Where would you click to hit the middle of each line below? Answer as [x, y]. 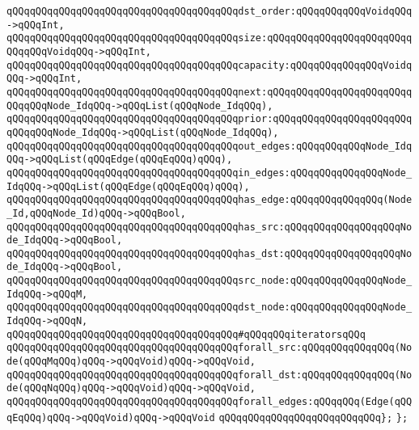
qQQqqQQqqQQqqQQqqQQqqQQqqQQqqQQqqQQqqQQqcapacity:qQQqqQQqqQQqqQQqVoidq [209, 65]
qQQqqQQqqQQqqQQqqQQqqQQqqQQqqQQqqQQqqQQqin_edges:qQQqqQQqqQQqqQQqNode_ [209, 173]
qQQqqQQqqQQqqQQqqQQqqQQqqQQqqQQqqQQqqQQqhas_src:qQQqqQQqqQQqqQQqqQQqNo [209, 227]
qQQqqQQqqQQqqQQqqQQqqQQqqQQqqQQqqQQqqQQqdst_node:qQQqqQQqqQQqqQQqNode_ [209, 308]
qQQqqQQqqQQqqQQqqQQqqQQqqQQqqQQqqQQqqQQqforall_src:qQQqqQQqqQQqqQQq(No [209, 348]
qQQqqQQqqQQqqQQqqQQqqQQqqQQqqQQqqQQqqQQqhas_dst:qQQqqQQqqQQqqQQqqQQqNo [209, 253]
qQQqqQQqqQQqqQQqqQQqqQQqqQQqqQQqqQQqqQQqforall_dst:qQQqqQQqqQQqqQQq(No [209, 375]
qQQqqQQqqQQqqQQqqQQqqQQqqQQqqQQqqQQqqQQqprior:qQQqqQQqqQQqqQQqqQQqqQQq [209, 119]
